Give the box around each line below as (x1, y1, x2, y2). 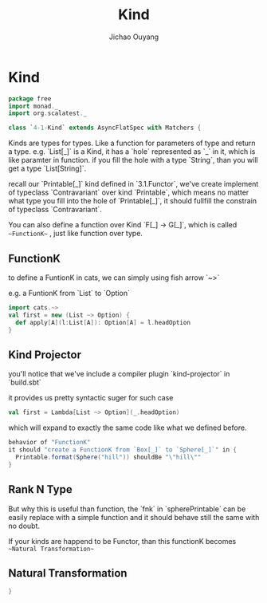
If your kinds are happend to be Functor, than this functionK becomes (8, 536, 237, 546)
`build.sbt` (8, 377, 41, 388)
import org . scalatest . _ (8, 109, 88, 117)
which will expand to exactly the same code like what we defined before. (8, 423, 247, 432)
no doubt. (8, 521, 41, 530)
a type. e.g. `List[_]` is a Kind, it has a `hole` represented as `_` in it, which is (8, 147, 256, 156)
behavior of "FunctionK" (8, 439, 91, 447)
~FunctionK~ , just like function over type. (8, 229, 143, 238)
